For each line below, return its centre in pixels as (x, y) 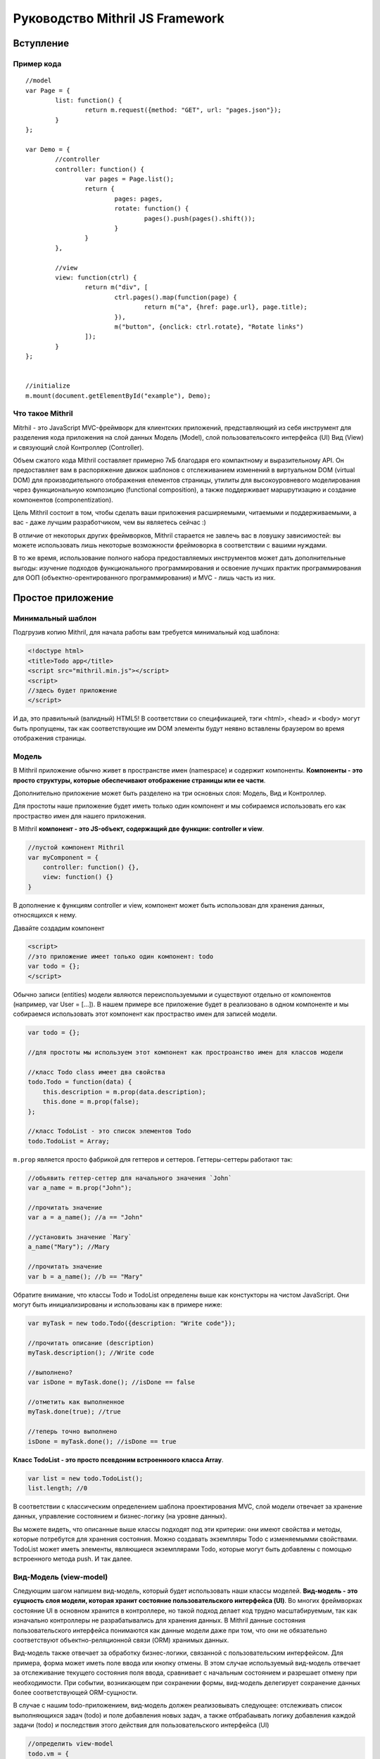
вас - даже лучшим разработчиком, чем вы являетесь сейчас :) (110, 522)
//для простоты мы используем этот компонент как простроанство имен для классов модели (186, 1053)
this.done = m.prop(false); (91, 1102)
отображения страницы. (50, 738)
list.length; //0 (58, 1488)
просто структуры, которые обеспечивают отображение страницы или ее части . (139, 780)
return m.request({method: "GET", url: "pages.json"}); (183, 110)
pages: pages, (139, 198)
